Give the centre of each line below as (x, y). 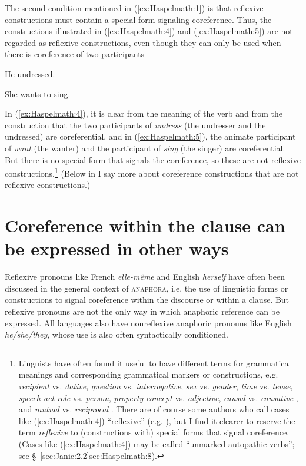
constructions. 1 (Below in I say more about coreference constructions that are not (152, 172)
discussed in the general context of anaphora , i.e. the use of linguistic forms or (147, 288)
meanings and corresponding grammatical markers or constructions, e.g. (148, 374)
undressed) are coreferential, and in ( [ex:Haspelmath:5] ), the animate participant (150, 136)
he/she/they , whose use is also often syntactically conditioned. (117, 334)
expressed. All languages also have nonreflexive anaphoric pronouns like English (148, 323)
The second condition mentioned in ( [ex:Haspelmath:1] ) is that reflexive (134, 8)
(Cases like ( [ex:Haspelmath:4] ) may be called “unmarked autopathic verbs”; (157, 444)
